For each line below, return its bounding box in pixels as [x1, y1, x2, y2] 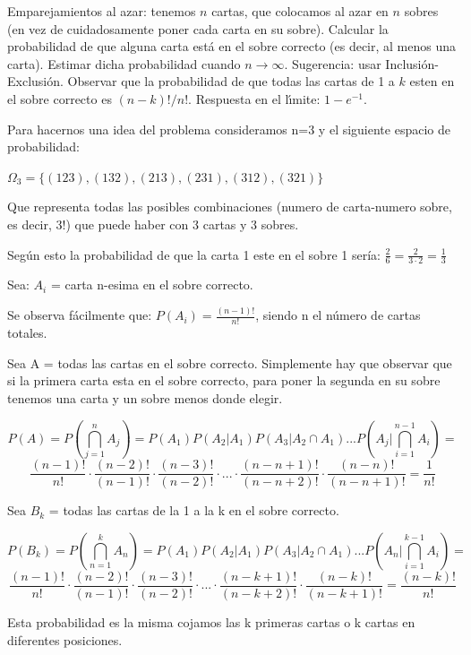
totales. [7, 323, 47, 342]
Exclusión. [7, 72, 64, 90]
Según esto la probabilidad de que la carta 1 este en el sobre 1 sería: [7, 245, 381, 263]
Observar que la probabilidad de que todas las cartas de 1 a [67, 72, 395, 90]
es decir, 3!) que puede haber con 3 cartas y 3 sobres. [7, 214, 299, 233]
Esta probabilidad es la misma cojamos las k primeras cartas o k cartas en [7, 612, 415, 631]
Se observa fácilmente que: [7, 306, 152, 324]
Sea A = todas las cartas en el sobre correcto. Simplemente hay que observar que [7, 353, 452, 372]
